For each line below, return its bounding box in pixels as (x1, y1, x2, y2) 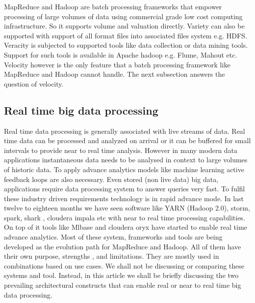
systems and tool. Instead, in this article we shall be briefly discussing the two (4, 270, 239, 280)
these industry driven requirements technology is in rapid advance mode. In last (4, 193, 244, 203)
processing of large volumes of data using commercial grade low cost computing (4, 11, 243, 21)
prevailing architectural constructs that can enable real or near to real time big (4, 280, 241, 290)
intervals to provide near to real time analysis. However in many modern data (4, 145, 238, 155)
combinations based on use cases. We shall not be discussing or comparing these (4, 260, 245, 271)
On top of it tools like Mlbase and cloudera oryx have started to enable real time (4, 222, 247, 232)
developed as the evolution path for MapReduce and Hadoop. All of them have (4, 241, 241, 251)
